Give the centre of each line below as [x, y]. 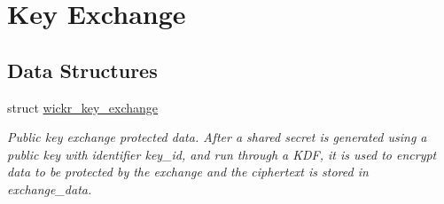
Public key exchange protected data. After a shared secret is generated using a [217, 137]
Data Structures [82, 70]
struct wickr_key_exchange [83, 107]
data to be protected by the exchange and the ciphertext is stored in [188, 172]
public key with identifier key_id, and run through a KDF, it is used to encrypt [222, 154]
